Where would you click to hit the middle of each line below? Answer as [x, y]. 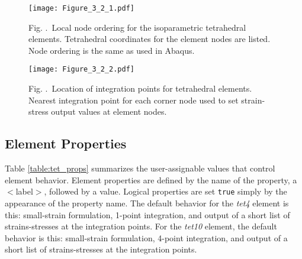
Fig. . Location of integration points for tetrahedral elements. [140, 88]
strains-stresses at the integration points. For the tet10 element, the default [141, 226]
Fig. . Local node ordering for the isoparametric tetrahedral [137, 27]
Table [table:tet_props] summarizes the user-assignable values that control [140, 168]
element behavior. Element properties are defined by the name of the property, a [151, 179]
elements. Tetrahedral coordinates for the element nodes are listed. [150, 39]
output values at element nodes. [109, 111]
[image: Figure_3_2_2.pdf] [81, 69]
